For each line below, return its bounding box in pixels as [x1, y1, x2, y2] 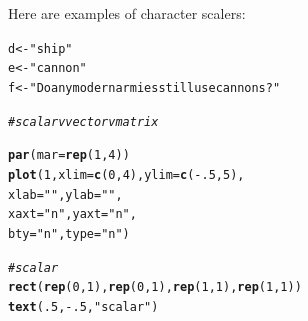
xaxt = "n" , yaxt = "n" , [8, 207, 137, 222]
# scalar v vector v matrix [8, 114, 159, 129]
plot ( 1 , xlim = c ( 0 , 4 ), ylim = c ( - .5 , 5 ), [8, 167, 245, 182]
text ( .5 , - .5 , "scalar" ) [8, 299, 159, 314]
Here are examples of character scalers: [8, 3, 246, 23]
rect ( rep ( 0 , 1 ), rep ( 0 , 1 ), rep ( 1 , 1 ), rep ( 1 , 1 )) [8, 280, 302, 295]
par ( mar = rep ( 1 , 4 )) [8, 148, 130, 163]
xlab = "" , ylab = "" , [8, 187, 123, 202]
